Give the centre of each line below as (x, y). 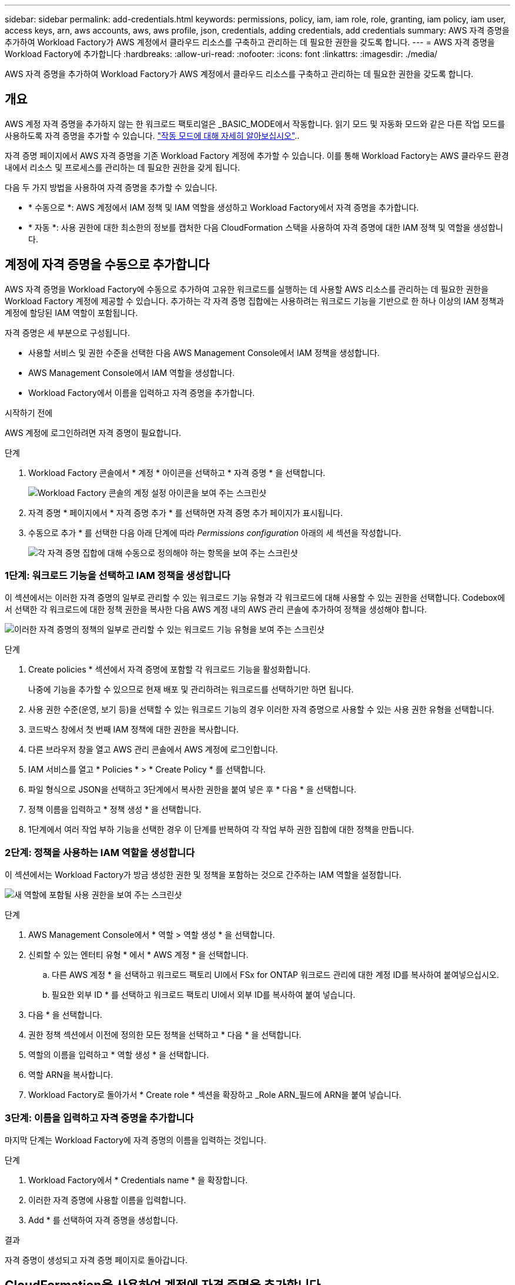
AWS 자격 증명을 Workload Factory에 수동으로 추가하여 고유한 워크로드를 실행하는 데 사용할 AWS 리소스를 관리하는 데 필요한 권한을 (247, 289)
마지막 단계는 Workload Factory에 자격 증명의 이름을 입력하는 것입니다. (136, 1140)
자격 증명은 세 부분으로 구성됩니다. (67, 332)
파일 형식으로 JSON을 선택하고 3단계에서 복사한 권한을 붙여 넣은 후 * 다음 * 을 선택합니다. (192, 790)
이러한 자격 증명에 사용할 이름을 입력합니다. (107, 1200)
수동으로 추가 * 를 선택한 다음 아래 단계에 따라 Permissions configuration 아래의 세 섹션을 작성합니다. (215, 532)
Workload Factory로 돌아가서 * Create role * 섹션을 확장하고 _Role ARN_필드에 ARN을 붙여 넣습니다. (215, 1095)
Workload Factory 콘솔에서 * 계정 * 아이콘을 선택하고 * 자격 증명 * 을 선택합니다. (177, 472)
